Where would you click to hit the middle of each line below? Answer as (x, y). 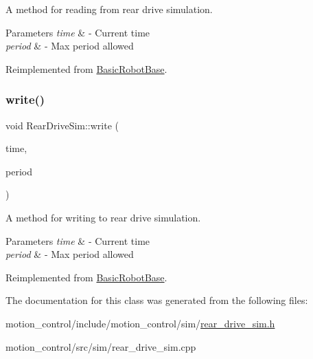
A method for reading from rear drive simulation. (109, 9)
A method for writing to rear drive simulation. (103, 217)
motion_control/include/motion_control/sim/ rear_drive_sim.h (140, 323)
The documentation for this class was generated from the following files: (157, 300)
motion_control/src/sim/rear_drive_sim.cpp (101, 346)
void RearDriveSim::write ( (62, 125)
